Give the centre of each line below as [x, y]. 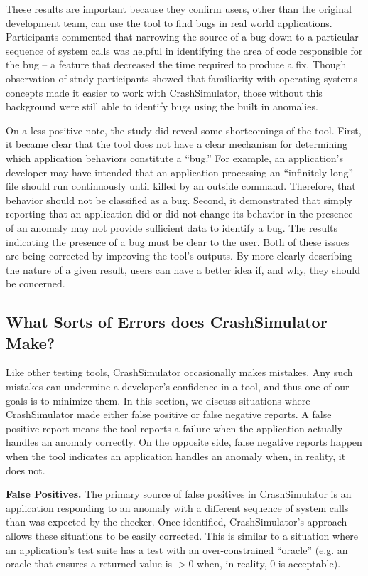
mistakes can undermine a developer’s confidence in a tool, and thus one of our [178, 386]
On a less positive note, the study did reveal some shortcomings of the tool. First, [184, 130]
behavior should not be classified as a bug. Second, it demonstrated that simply [179, 199]
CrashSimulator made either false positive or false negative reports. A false [169, 414]
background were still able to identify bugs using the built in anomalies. [162, 106]
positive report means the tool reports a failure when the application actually [174, 428]
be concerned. [36, 283]
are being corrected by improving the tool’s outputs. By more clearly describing [179, 256]
